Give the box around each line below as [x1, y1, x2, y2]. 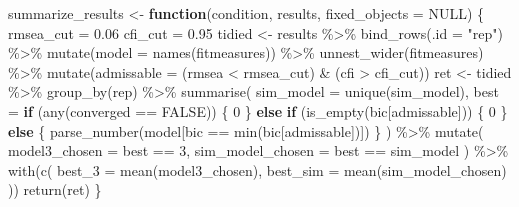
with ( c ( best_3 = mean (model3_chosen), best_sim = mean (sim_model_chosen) [8, 159, 507, 180]
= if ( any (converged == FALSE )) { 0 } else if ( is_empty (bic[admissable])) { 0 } [8, 100, 508, 121]
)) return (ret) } [8, 179, 102, 200]
